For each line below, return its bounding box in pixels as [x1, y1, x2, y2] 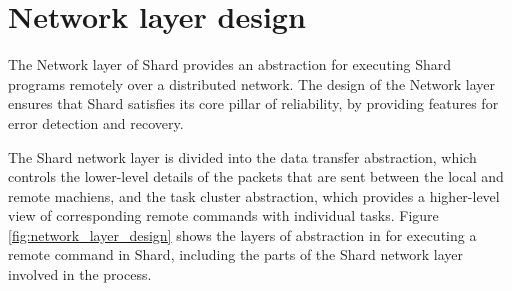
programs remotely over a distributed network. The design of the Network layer [8, 73, 496, 94]
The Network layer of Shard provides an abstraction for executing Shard [8, 54, 452, 75]
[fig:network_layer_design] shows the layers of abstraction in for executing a [8, 224, 477, 245]
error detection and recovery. [8, 112, 184, 133]
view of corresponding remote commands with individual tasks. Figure [8, 205, 439, 226]
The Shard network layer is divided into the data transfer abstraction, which [8, 146, 477, 167]
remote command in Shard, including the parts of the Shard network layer [8, 244, 463, 265]
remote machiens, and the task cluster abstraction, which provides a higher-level [8, 185, 500, 206]
